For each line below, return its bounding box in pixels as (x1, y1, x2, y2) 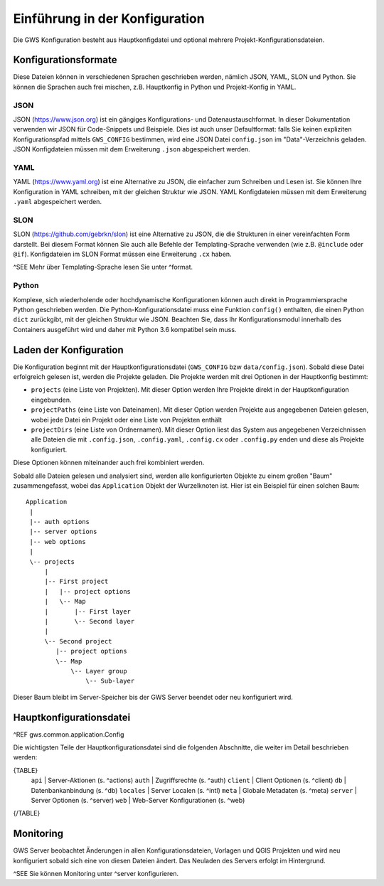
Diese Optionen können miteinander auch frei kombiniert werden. (13, 459, 205, 467)
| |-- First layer (44, 607, 132, 615)
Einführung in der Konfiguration (13, 11, 206, 26)
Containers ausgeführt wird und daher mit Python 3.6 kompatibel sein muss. (13, 325, 237, 333)
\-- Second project (44, 637, 112, 645)
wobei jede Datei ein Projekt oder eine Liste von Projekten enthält (31, 415, 223, 424)
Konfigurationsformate (13, 54, 117, 66)
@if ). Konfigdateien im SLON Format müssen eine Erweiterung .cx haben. (13, 250, 232, 258)
